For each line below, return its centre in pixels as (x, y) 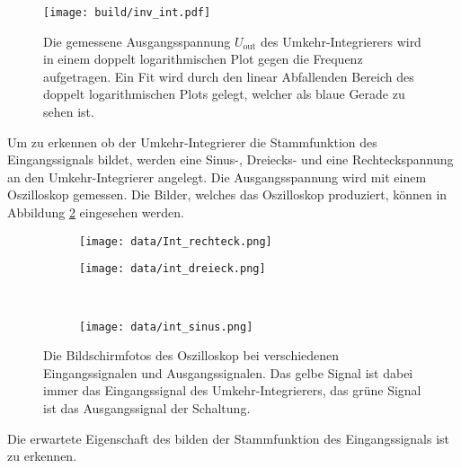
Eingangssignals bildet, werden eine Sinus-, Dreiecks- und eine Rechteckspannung (230, 159)
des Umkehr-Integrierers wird (341, 41)
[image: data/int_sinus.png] (166, 327)
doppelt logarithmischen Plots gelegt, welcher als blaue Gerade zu (224, 94)
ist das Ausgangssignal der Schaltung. (147, 407)
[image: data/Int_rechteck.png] (176, 241)
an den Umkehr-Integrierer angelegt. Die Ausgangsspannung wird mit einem (217, 177)
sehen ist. (69, 112)
